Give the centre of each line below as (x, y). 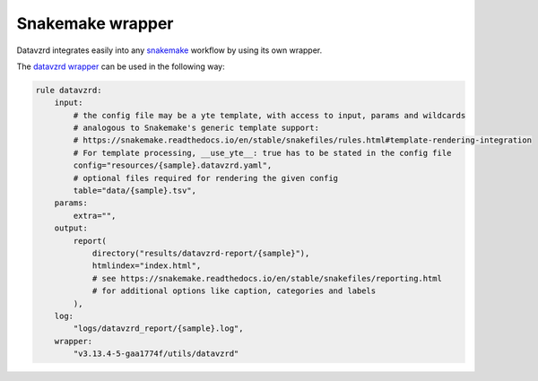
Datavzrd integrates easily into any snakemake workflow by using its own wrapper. (169, 50)
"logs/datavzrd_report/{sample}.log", (158, 329)
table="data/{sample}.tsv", (135, 191)
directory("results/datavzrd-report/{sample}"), (201, 253)
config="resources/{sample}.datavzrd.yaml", (173, 165)
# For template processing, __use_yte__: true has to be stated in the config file (262, 153)
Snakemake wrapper (95, 23)
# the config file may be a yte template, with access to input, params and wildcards (269, 115)
